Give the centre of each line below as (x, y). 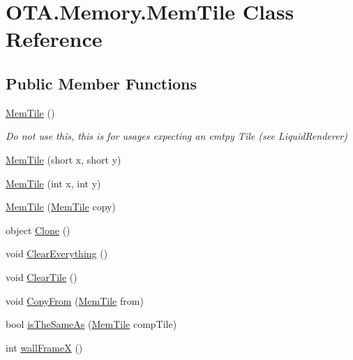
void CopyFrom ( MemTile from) (75, 300)
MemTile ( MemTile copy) (61, 207)
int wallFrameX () (44, 347)
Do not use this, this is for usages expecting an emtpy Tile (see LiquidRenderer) (176, 136)
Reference (54, 39)
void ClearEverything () (57, 253)
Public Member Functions (101, 83)
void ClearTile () (42, 276)
